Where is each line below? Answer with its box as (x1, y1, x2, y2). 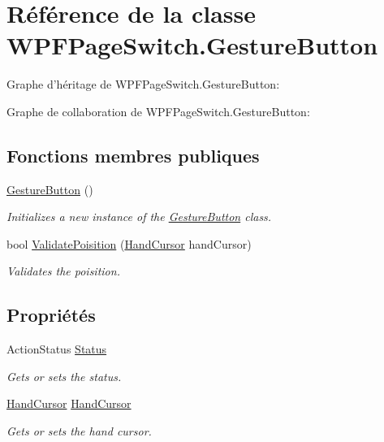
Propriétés (6, 302, 96, 327)
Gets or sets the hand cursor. (6, 422, 152, 440)
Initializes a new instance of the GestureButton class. (6, 208, 272, 225)
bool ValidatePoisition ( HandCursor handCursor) (6, 235, 252, 252)
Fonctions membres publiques (6, 142, 260, 167)
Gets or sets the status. (6, 367, 122, 384)
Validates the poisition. (6, 262, 120, 279)
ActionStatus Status (6, 340, 107, 357)
